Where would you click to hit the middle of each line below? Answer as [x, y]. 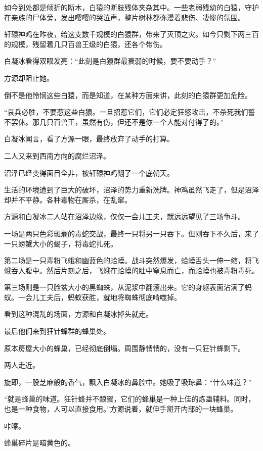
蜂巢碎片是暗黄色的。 [39, 443]
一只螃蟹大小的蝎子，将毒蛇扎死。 [61, 243]
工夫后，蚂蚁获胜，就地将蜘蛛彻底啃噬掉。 [110, 297]
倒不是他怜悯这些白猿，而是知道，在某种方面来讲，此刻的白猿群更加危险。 [128, 95]
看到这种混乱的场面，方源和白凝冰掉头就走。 [78, 314]
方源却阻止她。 [29, 78]
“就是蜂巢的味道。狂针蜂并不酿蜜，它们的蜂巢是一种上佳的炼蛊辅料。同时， [130, 399]
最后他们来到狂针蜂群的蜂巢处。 [57, 331]
